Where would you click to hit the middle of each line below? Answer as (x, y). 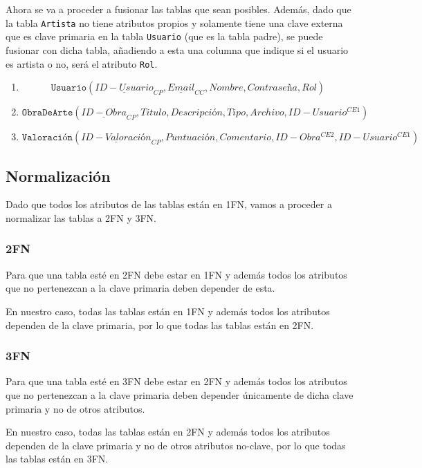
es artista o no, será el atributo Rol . (82, 63)
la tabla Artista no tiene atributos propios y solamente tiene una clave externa (174, 22)
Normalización (58, 175)
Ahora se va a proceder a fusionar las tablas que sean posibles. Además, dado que (178, 9)
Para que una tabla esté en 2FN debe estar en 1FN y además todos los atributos (176, 274)
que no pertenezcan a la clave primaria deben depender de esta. (140, 288)
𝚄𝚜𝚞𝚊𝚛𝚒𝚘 (69, 88)
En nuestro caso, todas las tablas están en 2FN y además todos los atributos (168, 432)
